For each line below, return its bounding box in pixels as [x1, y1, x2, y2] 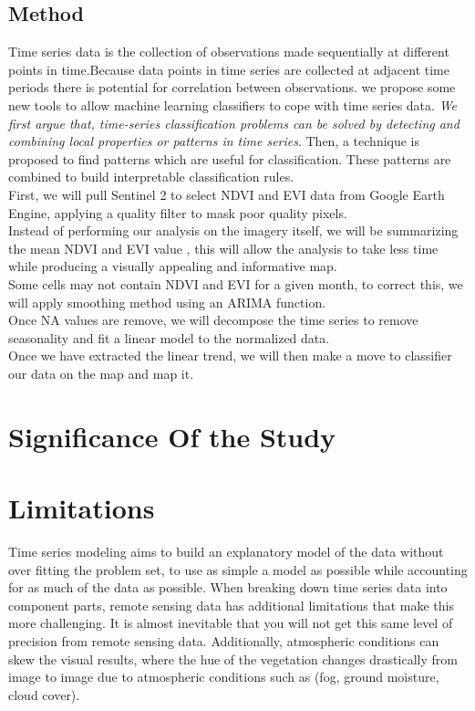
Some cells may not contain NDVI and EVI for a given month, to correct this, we [8, 274, 463, 293]
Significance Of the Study [8, 417, 336, 455]
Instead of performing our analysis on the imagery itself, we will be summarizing [8, 221, 459, 240]
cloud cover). [8, 685, 80, 704]
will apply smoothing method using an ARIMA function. [8, 292, 326, 311]
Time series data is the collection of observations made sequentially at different [8, 42, 449, 61]
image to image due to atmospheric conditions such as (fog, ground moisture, [8, 667, 439, 686]
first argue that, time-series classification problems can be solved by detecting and [8, 113, 460, 132]
